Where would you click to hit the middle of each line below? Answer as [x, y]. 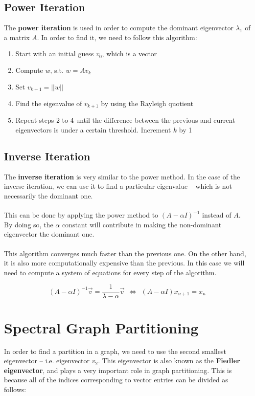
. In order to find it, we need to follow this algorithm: [117, 37]
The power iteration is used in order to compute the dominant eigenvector [119, 28]
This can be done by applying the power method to [81, 215]
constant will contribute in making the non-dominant [142, 224]
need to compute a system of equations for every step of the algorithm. [110, 272]
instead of [217, 215]
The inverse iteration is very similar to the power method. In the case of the [122, 176]
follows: [15, 389]
